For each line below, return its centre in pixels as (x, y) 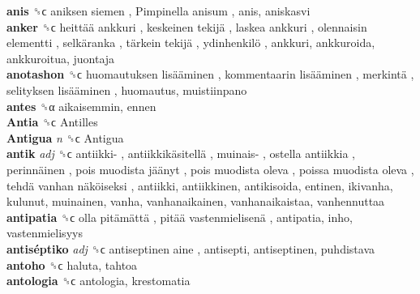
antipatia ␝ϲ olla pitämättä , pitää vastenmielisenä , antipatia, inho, (180, 217)
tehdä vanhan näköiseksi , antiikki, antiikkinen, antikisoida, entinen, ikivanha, (200, 185)
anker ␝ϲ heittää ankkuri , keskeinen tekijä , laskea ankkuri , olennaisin (187, 26)
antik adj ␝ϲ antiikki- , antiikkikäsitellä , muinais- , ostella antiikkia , (181, 153)
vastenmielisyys (45, 233)
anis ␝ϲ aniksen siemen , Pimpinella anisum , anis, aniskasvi (159, 11)
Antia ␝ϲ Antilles (52, 122)
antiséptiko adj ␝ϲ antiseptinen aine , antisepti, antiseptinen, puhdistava (191, 248)
